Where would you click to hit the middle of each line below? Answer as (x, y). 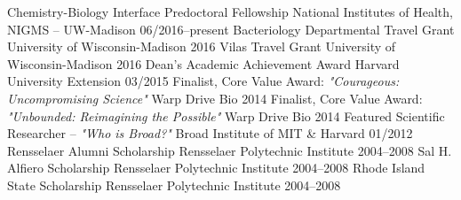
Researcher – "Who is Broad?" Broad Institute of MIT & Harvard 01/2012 (210, 133)
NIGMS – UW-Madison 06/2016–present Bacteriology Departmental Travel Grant (231, 29)
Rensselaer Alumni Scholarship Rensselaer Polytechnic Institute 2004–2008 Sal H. (230, 150)
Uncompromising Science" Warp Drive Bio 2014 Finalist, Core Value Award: (215, 98)
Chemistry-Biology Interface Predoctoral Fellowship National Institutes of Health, (230, 12)
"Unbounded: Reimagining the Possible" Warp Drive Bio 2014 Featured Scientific (226, 115)
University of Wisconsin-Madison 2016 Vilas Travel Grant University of (202, 46)
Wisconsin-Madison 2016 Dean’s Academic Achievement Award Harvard (203, 63)
